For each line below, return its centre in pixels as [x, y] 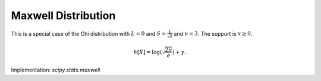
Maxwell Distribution [63, 15]
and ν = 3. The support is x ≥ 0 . [213, 33]
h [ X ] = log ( [148, 52]
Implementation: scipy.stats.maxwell [56, 70]
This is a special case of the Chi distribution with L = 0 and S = [89, 33]
